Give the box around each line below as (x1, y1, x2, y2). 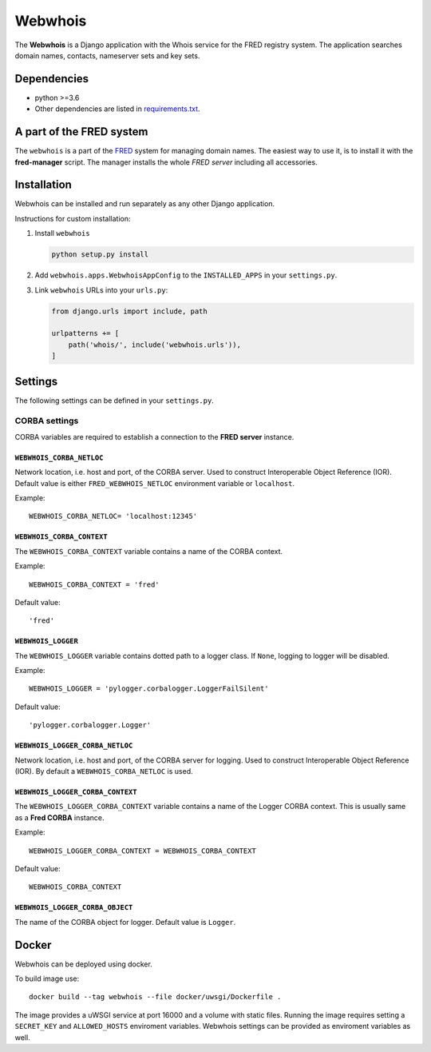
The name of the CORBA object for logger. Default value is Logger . (14, 917, 236, 926)
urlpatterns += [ (51, 329, 120, 338)
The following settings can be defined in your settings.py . (14, 396, 215, 405)
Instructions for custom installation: (14, 213, 131, 223)
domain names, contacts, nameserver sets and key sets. (14, 50, 200, 60)
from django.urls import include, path (51, 306, 208, 316)
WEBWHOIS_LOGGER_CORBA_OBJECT (14, 903, 133, 912)
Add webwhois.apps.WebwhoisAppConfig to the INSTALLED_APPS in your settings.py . (34, 270, 338, 280)
